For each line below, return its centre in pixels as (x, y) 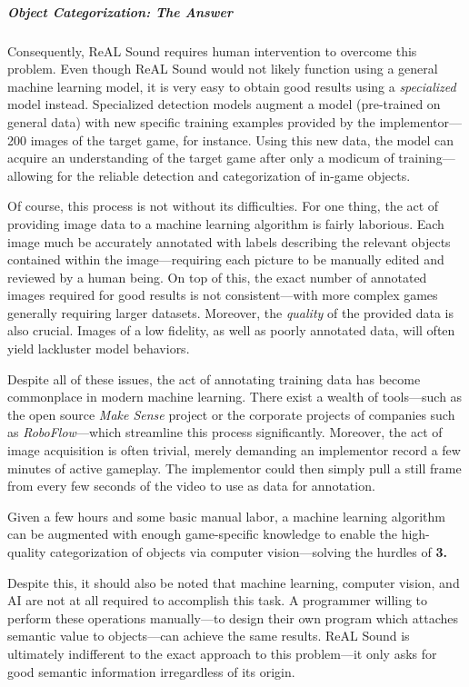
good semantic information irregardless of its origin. (151, 671)
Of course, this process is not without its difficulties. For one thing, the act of (223, 206)
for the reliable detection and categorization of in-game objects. (234, 175)
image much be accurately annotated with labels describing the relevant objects (229, 241)
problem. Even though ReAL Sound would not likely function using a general (223, 69)
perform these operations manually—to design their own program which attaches (233, 617)
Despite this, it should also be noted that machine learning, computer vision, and (234, 582)
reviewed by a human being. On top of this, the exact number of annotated (217, 277)
